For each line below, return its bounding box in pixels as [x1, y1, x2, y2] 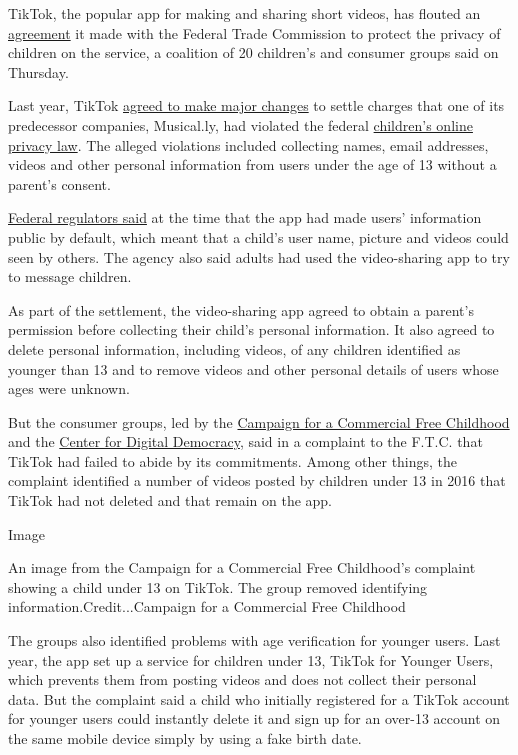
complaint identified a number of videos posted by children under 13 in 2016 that [8, 470, 506, 491]
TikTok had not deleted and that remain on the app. [8, 490, 333, 511]
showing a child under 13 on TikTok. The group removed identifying [8, 576, 428, 597]
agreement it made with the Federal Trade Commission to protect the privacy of [8, 22, 501, 43]
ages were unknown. [8, 378, 130, 399]
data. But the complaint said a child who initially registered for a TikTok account [8, 688, 510, 709]
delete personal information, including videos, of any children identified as [8, 338, 461, 359]
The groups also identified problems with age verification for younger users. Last [8, 630, 501, 651]
